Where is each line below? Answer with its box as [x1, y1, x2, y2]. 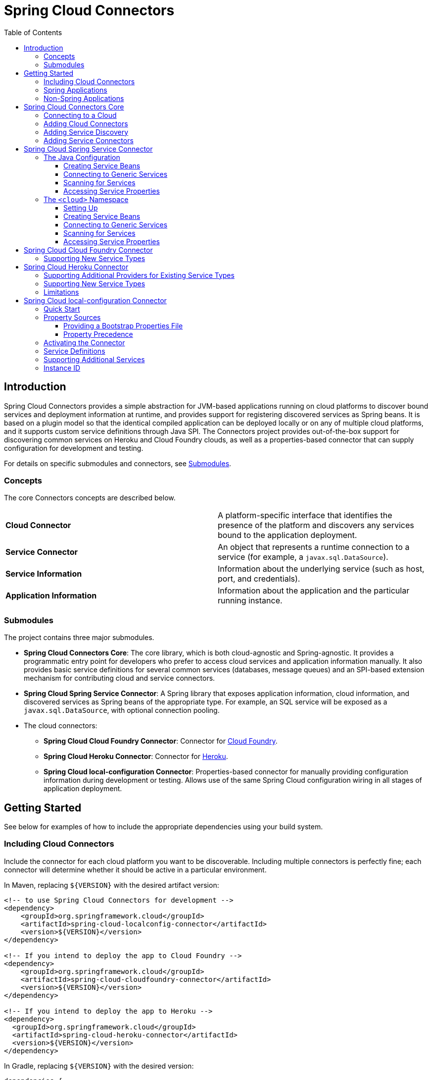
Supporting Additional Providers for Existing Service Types [44, 270, 235, 279]
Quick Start [44, 304, 80, 313]
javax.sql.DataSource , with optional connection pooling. [24, 706, 220, 715]
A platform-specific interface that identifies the [218, 510, 392, 521]
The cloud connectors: [24, 721, 97, 730]
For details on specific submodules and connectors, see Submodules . [4, 459, 232, 468]
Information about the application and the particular [218, 586, 410, 596]
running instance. [218, 595, 283, 606]
